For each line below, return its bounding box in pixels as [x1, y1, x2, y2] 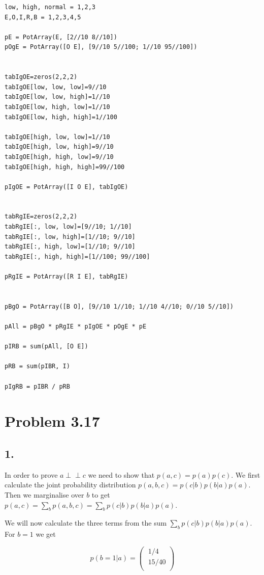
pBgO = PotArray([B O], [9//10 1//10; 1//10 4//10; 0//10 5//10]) [5, 303, 234, 310]
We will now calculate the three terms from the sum [5, 517, 167, 528]
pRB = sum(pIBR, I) [5, 363, 70, 370]
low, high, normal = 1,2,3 [5, 4, 95, 11]
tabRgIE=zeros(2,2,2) [5, 213, 78, 221]
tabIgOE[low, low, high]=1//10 [5, 93, 110, 101]
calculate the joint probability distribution [5, 479, 136, 490]
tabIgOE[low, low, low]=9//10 [5, 83, 107, 91]
